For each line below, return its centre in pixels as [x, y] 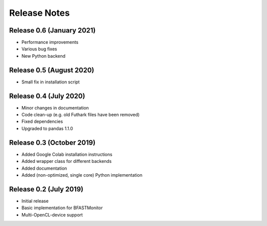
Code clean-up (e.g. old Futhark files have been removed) [81, 115]
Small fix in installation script [51, 82]
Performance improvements [50, 42]
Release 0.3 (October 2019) [52, 142]
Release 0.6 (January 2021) [52, 30]
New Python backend [44, 56]
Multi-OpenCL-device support [52, 215]
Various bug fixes [39, 49]
